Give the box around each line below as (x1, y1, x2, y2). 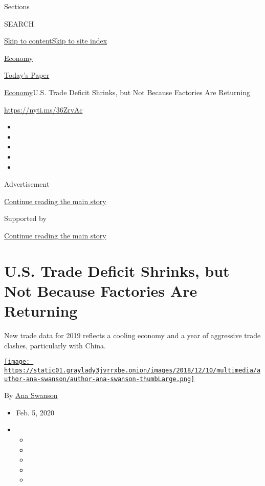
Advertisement (4, 179, 50, 189)
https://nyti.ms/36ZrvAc (4, 104, 83, 115)
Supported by (4, 213, 47, 224)
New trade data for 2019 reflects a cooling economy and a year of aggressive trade (4, 330, 261, 340)
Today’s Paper (4, 70, 50, 80)
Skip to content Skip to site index (4, 35, 107, 46)
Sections (4, 1, 30, 11)
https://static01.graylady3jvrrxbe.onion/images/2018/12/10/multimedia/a (4, 366, 261, 374)
